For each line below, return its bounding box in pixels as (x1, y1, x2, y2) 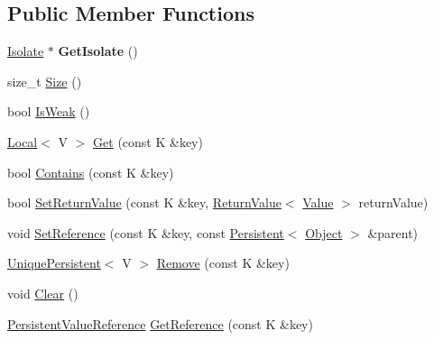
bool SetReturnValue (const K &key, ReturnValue (7, 193, 282, 212)
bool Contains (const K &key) (7, 162, 174, 181)
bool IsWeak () (7, 102, 90, 121)
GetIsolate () (58, 41, 138, 60)
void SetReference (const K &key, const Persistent (7, 223, 284, 242)
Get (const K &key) (93, 132, 203, 151)
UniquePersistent (7, 253, 101, 272)
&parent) (367, 223, 419, 242)
